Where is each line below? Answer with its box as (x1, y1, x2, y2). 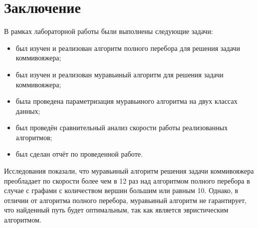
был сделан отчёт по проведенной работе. (15, 149, 143, 159)
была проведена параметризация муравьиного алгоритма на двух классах (15, 96, 238, 106)
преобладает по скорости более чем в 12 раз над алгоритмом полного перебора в (4, 175, 250, 186)
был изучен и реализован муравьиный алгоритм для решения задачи (15, 69, 224, 79)
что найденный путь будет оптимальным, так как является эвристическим (4, 205, 229, 215)
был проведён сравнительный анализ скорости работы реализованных (15, 122, 228, 133)
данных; (15, 105, 40, 116)
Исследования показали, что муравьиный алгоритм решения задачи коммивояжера (4, 166, 254, 176)
